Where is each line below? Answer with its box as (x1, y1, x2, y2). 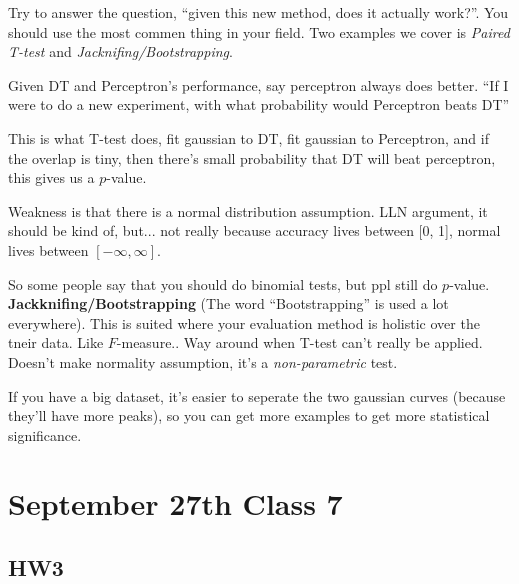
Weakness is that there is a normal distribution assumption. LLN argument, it (8, 200, 488, 221)
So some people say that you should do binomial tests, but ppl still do (8, 273, 438, 294)
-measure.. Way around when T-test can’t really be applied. (116, 332, 483, 353)
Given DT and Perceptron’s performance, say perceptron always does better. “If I (8, 74, 509, 95)
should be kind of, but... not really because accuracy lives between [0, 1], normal (8, 220, 501, 241)
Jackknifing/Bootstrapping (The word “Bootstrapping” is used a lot (8, 293, 449, 314)
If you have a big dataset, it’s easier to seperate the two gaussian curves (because (8, 385, 506, 406)
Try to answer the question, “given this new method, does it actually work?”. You (8, 2, 509, 22)
